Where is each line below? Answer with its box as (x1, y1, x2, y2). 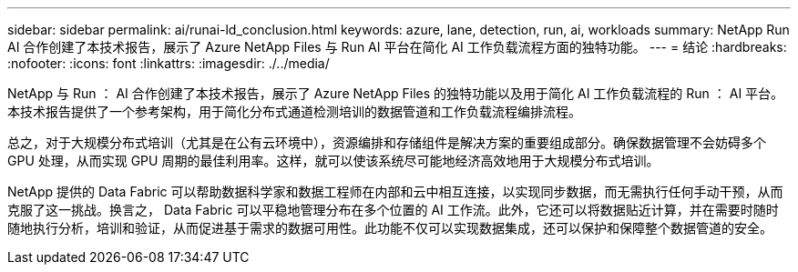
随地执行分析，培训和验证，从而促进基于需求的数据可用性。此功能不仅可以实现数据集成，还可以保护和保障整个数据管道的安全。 (7, 220, 772, 236)
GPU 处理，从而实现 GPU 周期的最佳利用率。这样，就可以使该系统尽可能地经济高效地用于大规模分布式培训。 (7, 153, 660, 168)
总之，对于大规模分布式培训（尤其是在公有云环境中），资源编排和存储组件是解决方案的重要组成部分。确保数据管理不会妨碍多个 (7, 135, 766, 150)
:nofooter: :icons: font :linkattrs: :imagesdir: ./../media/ (7, 55, 330, 71)
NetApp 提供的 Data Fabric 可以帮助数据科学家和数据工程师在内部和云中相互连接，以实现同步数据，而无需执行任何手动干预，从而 (7, 184, 783, 199)
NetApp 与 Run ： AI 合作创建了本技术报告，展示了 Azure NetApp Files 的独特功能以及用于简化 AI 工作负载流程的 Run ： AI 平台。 (7, 86, 784, 101)
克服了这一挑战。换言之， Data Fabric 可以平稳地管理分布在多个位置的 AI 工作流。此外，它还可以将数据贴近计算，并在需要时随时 (7, 202, 779, 217)
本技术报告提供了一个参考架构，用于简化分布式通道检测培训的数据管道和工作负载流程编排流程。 (7, 104, 581, 119)
